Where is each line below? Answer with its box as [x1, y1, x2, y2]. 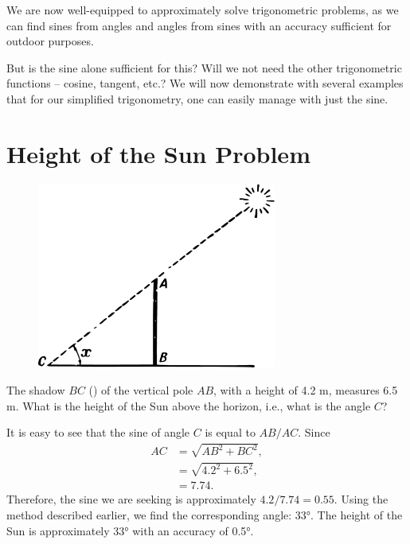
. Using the [334, 491, 389, 507]
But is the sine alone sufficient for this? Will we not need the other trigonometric [6, 59, 402, 76]
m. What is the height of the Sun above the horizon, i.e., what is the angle [6, 397, 371, 414]
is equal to [205, 424, 256, 441]
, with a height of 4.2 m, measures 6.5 [213, 381, 398, 398]
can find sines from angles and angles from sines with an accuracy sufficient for [6, 17, 392, 33]
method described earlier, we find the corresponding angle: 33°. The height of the [6, 507, 403, 523]
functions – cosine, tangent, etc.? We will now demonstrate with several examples [6, 75, 404, 91]
